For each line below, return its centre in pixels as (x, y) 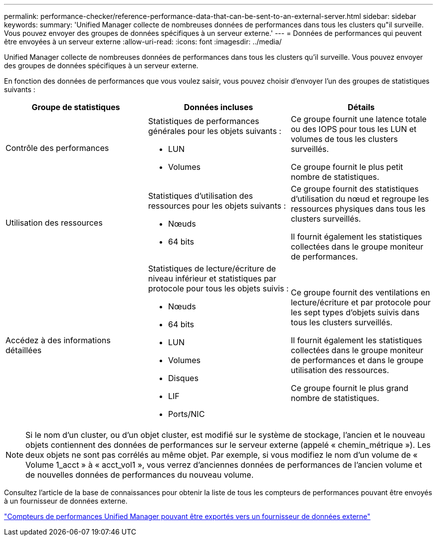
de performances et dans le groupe (357, 360)
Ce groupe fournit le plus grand (349, 388)
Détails (361, 107)
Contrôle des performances (57, 148)
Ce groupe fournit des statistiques (355, 189)
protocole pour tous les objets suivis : (218, 288)
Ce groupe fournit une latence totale (359, 119)
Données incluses (218, 107)
